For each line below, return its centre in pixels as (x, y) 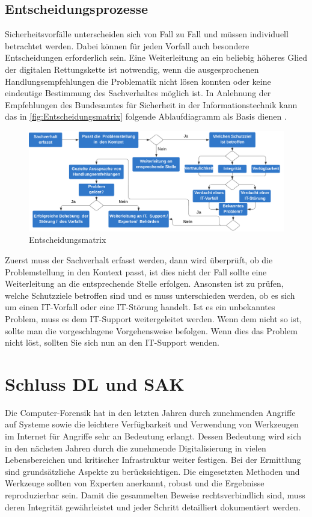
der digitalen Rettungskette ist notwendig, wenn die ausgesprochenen (132, 69)
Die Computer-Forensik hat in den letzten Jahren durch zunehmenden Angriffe (150, 412)
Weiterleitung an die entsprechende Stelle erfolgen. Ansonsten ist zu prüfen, (144, 283)
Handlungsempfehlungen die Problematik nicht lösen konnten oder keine (138, 81)
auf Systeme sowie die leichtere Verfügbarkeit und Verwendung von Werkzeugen (152, 424)
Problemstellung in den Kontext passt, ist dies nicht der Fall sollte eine (136, 271)
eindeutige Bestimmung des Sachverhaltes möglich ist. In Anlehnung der (138, 93)
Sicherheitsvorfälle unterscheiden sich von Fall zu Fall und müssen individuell (147, 34)
